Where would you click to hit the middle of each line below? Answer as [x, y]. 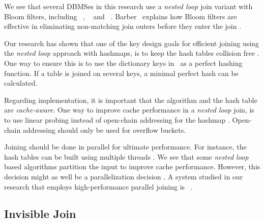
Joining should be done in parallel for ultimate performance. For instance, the [125, 147]
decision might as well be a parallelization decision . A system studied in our [124, 176]
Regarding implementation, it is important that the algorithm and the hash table [131, 100]
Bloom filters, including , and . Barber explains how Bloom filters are [121, 16]
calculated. [21, 83]
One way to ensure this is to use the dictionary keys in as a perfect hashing [123, 63]
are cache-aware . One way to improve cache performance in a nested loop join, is [129, 110]
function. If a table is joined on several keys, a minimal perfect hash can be [121, 73]
